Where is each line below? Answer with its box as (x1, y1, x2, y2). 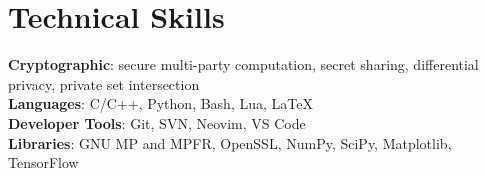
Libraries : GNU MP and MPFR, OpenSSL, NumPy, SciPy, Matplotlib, (8, 132, 452, 153)
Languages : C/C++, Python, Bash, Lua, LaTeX (8, 93, 313, 114)
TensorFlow (8, 152, 79, 173)
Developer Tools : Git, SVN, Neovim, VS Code (8, 112, 306, 133)
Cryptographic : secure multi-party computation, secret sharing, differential (8, 54, 479, 75)
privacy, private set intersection (8, 73, 200, 94)
